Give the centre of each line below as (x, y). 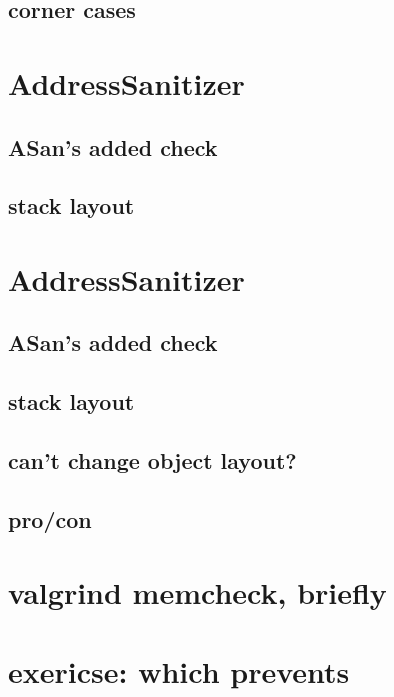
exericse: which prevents (179, 670)
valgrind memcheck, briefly (197, 592)
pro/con (50, 518)
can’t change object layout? (152, 460)
